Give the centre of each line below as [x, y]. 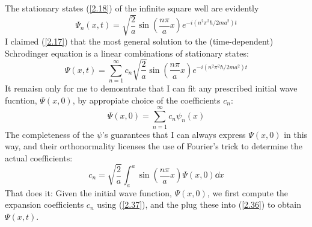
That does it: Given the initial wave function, [88, 192]
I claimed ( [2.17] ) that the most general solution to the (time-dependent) [139, 41]
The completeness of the [50, 134]
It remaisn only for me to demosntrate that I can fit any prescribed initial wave [151, 88]
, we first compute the [248, 192]
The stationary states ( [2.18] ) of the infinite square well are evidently [132, 8]
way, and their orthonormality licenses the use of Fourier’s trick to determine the [154, 146]
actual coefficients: [39, 157]
